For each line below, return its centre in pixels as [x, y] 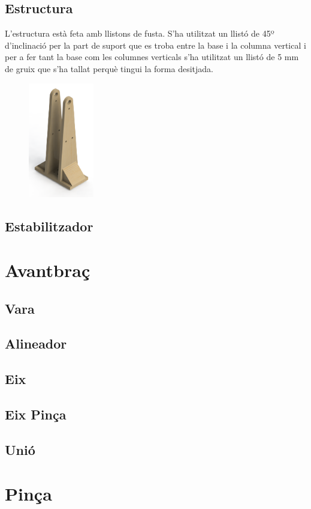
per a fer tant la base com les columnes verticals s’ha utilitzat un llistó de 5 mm [152, 57]
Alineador [36, 343]
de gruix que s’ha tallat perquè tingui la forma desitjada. [109, 68]
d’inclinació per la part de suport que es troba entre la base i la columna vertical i [155, 45]
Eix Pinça [36, 414]
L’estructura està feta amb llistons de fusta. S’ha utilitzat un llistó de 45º [140, 33]
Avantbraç [48, 270]
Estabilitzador [49, 226]
